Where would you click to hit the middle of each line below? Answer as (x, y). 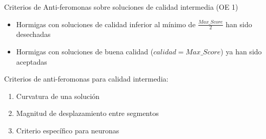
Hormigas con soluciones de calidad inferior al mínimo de (106, 24)
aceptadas (32, 61)
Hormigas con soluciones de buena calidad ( (85, 52)
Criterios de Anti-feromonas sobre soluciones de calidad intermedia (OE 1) (121, 7)
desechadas (33, 34)
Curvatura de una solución (58, 96)
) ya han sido (241, 52)
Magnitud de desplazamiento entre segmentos (87, 113)
